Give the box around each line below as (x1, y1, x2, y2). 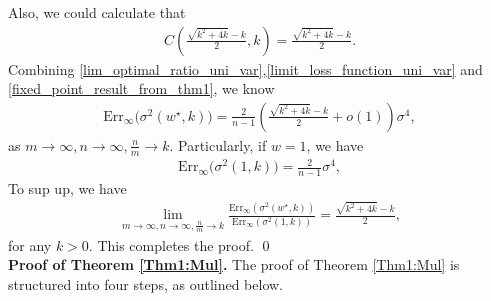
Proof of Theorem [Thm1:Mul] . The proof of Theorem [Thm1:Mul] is (8, 254, 460, 275)
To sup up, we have (8, 178, 127, 199)
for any (8, 234, 52, 255)
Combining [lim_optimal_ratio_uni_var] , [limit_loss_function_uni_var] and (8, 58, 483, 79)
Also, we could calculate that (8, 2, 186, 22)
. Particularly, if (169, 134, 267, 155)
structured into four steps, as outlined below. (8, 274, 284, 295)
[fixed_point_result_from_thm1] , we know (8, 78, 275, 99)
